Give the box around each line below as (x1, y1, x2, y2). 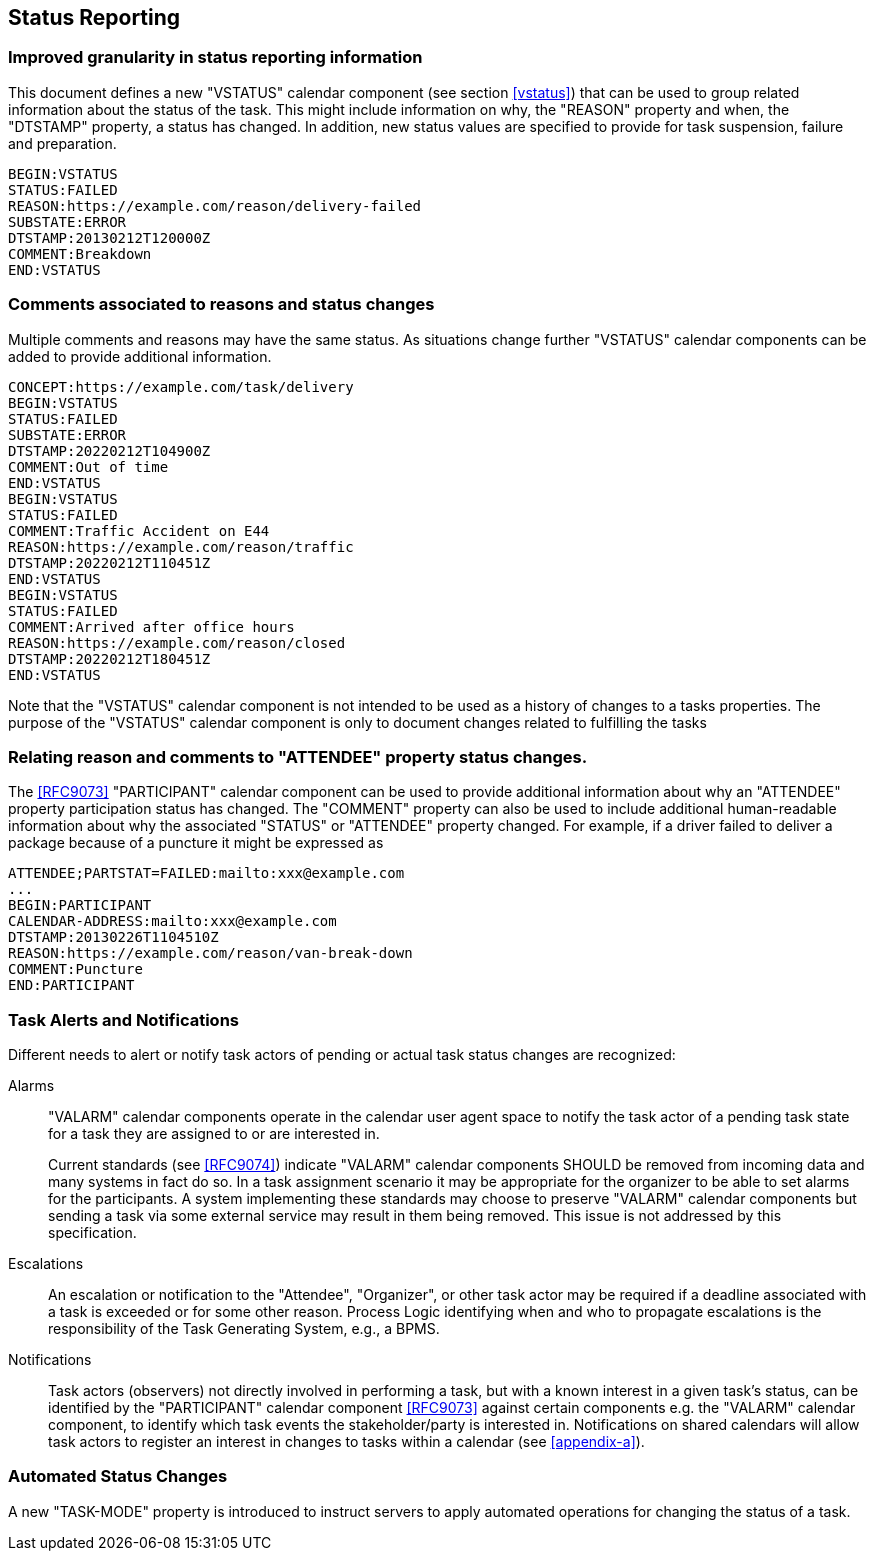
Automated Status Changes (8, 1466, 228, 1487)
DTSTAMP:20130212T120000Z (8, 229, 211, 246)
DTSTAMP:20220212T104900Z (8, 442, 211, 459)
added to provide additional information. (8, 347, 272, 365)
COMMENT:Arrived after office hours (8, 618, 295, 635)
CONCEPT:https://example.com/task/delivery (8, 378, 354, 395)
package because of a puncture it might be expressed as (8, 834, 384, 852)
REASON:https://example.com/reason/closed (8, 634, 346, 651)
